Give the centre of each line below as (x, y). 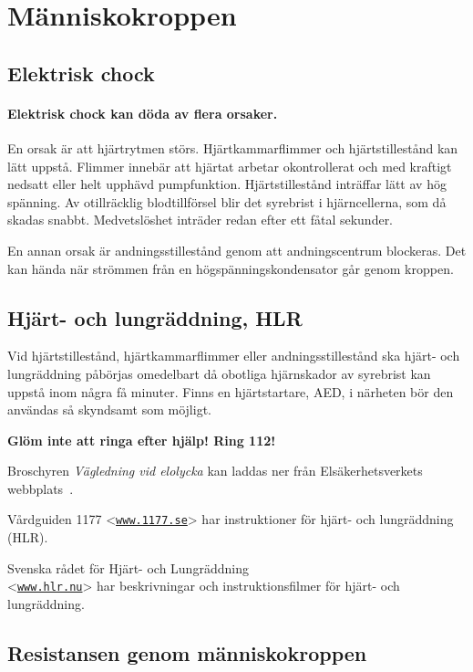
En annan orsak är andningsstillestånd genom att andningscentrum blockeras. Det (237, 250)
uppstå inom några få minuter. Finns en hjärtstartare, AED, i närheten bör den (231, 391)
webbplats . (41, 488)
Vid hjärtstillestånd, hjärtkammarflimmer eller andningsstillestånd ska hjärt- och (234, 356)
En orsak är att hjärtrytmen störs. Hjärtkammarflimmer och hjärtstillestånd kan (233, 147)
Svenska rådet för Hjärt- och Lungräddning (128, 567)
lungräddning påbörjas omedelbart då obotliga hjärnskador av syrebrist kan (219, 373)
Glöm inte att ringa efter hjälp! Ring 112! (142, 440)
